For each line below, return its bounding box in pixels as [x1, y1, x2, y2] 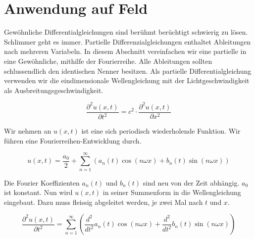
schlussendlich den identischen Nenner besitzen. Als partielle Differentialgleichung [4, 65, 252, 76]
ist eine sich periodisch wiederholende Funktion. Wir [81, 126, 241, 136]
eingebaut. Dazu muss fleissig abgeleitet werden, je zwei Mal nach [4, 196, 203, 207]
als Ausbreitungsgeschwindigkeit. [4, 85, 103, 95]
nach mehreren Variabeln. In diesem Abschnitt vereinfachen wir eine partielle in [4, 46, 247, 56]
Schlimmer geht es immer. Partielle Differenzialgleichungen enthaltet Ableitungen [4, 36, 251, 47]
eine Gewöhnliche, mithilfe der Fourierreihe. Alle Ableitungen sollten [4, 55, 212, 66]
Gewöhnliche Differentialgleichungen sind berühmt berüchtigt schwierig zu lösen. [4, 27, 248, 37]
